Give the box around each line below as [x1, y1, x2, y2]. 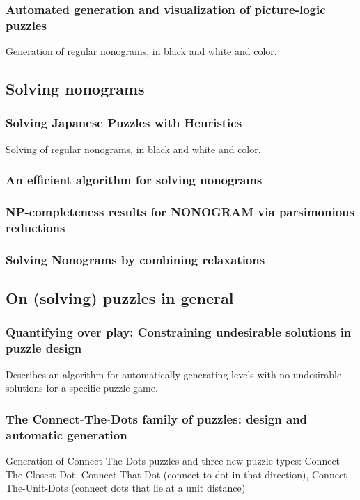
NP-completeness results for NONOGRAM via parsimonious [6, 203, 354, 220]
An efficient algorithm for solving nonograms [6, 171, 263, 188]
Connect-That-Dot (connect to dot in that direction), [81, 467, 309, 481]
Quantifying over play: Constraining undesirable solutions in [6, 323, 352, 341]
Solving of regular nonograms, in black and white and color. [6, 141, 261, 156]
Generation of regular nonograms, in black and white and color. [6, 44, 277, 58]
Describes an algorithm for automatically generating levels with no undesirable [6, 366, 342, 381]
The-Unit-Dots [6, 481, 68, 495]
